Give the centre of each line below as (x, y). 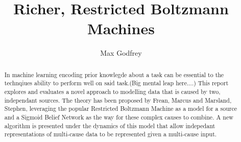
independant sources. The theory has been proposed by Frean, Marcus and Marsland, (118, 100)
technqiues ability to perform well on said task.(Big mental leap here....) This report (116, 83)
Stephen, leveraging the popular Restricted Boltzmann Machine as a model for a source (120, 109)
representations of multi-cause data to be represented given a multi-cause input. (111, 134)
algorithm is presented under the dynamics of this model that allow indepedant (110, 125)
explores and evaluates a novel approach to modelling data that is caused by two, (112, 92)
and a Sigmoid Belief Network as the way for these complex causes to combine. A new (119, 117)
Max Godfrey (121, 53)
